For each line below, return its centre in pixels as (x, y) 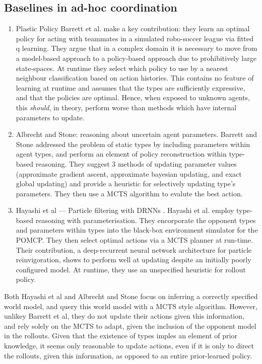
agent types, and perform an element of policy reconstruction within (121, 154)
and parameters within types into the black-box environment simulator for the (137, 230)
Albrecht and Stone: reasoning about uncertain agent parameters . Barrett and (137, 134)
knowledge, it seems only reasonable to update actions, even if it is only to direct (129, 346)
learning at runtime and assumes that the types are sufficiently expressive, (130, 87)
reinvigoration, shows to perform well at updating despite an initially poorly (134, 260)
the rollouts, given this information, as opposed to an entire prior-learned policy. (128, 355)
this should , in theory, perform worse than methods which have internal (126, 107)
